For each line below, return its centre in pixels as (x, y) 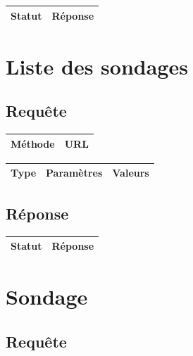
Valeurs (131, 173)
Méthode (33, 143)
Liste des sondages (97, 66)
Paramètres (74, 173)
